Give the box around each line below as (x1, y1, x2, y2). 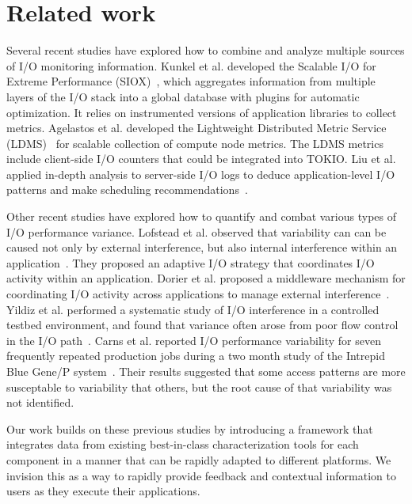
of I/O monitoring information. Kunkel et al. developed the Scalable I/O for (6, 57, 376, 74)
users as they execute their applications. (6, 483, 200, 499)
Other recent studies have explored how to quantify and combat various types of (6, 208, 397, 225)
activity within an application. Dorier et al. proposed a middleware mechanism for (6, 270, 406, 286)
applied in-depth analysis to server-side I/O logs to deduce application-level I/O (6, 165, 395, 182)
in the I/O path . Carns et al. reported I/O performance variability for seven (6, 332, 381, 348)
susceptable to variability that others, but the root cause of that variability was (6, 378, 392, 395)
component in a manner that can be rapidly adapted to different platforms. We (6, 451, 391, 468)
